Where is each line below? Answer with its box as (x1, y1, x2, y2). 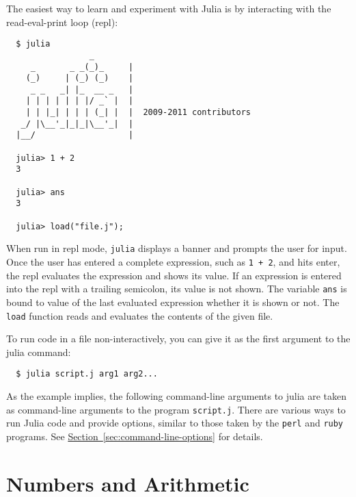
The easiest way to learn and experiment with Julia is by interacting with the (6, 1, 331, 15)
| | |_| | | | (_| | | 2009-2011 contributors (25, 107, 251, 118)
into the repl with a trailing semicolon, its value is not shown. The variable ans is (6, 281, 347, 296)
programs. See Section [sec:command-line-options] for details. (6, 429, 263, 443)
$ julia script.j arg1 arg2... (16, 369, 158, 379)
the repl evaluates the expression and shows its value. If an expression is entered (6, 268, 342, 282)
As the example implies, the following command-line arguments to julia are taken (6, 389, 347, 403)
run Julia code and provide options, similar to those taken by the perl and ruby (6, 416, 344, 430)
